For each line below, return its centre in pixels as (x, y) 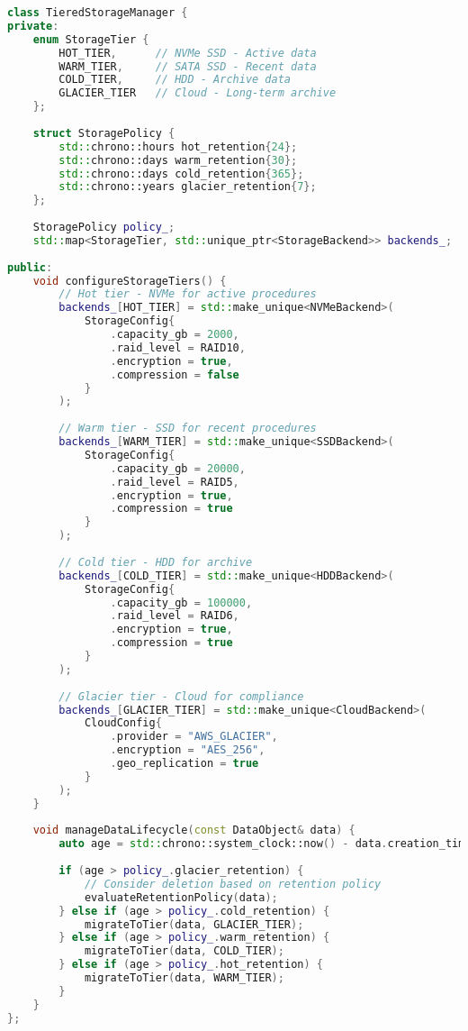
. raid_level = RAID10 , (178, 347)
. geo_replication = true (184, 763)
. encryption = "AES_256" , (188, 750)
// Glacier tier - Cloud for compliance (181, 696)
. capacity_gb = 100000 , (181, 602)
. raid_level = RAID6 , (175, 616)
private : (33, 26)
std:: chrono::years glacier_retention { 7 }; (188, 187)
